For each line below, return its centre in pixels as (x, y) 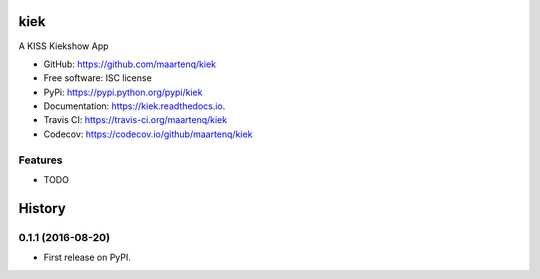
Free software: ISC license (97, 78)
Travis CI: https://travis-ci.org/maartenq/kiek (135, 120)
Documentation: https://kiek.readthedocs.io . (134, 106)
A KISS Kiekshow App (63, 46)
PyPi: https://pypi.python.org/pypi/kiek (123, 92)
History (42, 208)
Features (40, 160)
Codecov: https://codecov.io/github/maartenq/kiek (148, 134)
